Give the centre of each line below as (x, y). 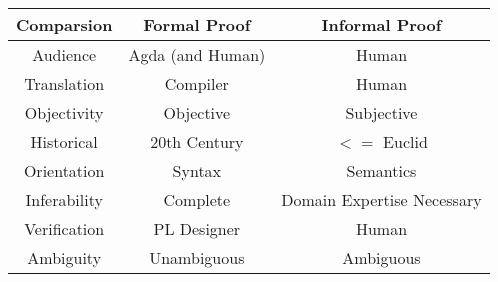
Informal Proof (381, 24)
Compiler (196, 83)
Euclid (405, 141)
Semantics (381, 170)
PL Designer (197, 228)
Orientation (64, 170)
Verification (64, 228)
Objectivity (64, 112)
